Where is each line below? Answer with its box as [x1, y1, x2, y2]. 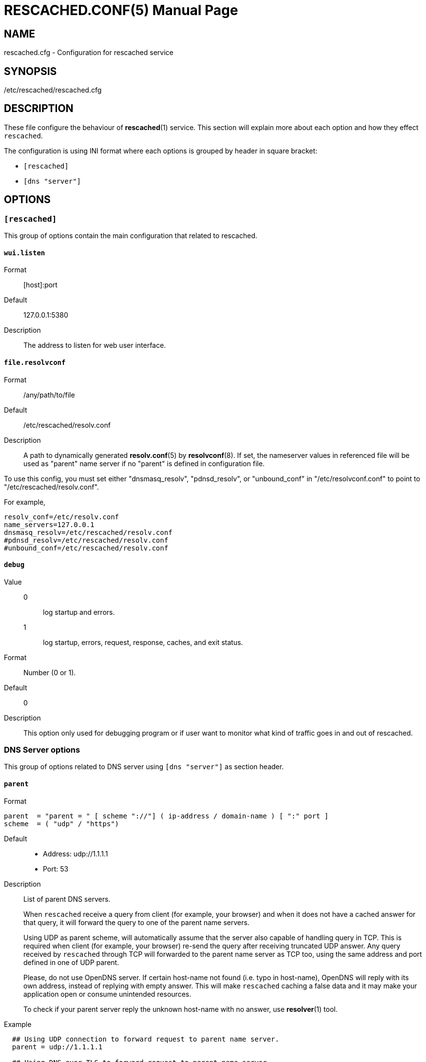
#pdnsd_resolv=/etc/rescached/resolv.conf [4, 536, 169, 544]
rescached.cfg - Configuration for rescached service [4, 48, 174, 57]
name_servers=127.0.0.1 [4, 520, 95, 529]
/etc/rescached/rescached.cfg [4, 86, 102, 95]
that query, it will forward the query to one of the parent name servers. [23, 918, 250, 927]
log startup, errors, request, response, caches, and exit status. [43, 638, 243, 646]
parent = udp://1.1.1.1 [12, 1043, 103, 1051]
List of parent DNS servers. [23, 894, 111, 903]
